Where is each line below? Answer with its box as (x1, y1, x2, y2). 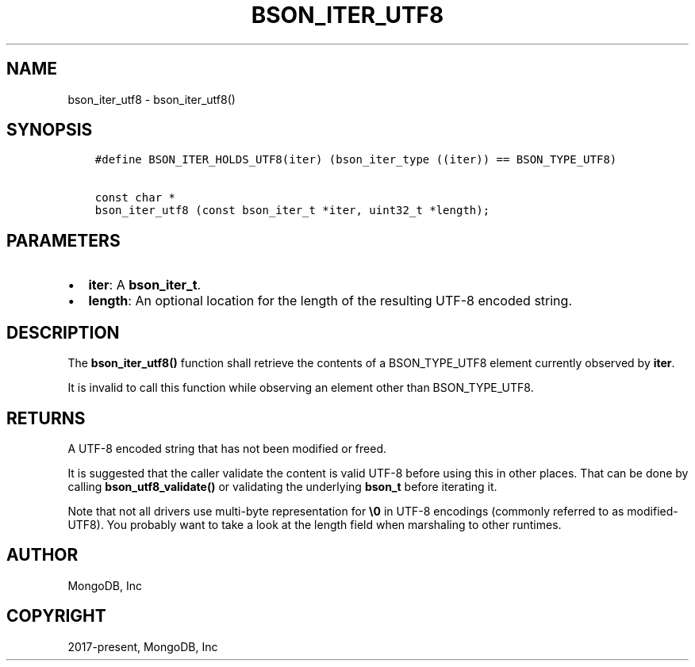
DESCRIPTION (6, 322, 120, 343)
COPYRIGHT (6, 606, 106, 627)
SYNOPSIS (6, 120, 93, 140)
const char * (94, 191, 175, 205)
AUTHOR (6, 545, 79, 565)
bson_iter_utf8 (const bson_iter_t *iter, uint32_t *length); (94, 204, 490, 217)
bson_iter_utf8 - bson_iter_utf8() (67, 92, 236, 106)
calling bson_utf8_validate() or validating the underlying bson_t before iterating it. (67, 479, 497, 493)
